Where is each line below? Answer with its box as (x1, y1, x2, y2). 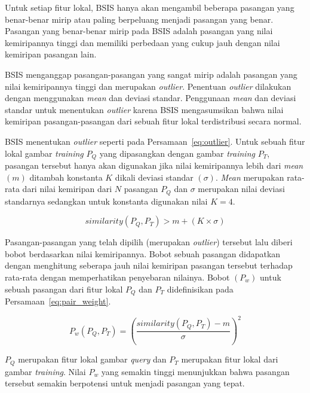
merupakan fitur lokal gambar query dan (18, 353, 167, 365)
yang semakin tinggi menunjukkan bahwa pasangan (101, 365, 290, 377)
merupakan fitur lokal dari (181, 353, 278, 365)
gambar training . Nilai (5, 365, 86, 377)
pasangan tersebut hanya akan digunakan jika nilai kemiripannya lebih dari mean (5, 159, 303, 171)
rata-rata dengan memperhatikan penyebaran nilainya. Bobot (5, 271, 230, 283)
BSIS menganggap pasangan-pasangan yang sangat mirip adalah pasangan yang (5, 68, 297, 80)
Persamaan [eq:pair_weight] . (5, 295, 111, 307)
